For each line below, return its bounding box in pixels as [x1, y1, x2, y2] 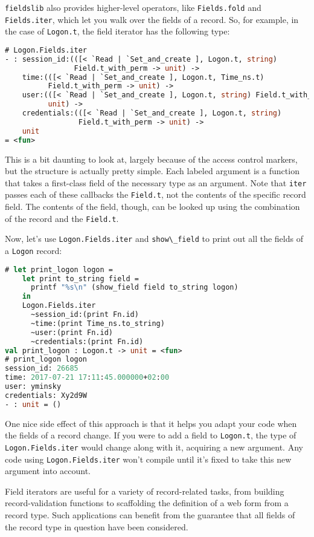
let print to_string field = [22, 274, 139, 283]
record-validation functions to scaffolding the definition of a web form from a [5, 496, 289, 509]
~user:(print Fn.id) [30, 328, 113, 337]
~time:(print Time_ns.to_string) [30, 319, 165, 328]
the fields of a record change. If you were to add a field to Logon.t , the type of [5, 429, 296, 441]
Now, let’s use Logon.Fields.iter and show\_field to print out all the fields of [5, 232, 303, 245]
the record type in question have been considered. [5, 520, 188, 533]
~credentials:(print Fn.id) [30, 337, 144, 346]
